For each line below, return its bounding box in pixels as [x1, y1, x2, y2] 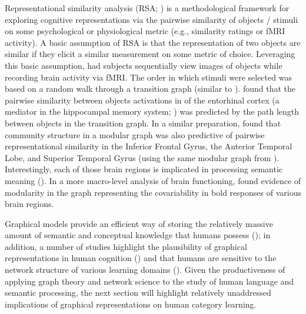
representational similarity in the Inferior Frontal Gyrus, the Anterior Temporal [5, 140, 292, 152]
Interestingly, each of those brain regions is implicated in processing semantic [5, 163, 283, 175]
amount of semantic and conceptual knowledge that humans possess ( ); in [5, 229, 271, 241]
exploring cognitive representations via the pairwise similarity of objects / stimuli [5, 13, 298, 25]
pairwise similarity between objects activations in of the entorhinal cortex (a [5, 93, 280, 106]
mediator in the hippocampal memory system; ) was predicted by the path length [5, 105, 300, 118]
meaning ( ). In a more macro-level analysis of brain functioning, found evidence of [5, 174, 301, 186]
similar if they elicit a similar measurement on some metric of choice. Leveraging [5, 48, 295, 60]
